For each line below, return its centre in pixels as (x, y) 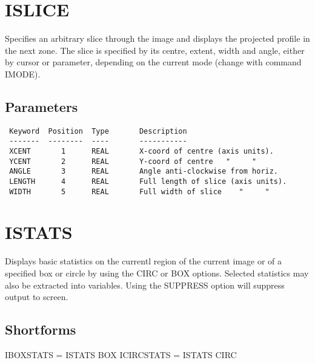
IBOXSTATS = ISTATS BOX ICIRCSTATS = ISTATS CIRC (121, 355)
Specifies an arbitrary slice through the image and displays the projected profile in (157, 38)
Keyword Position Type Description (98, 131)
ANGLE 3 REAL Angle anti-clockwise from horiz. (144, 172)
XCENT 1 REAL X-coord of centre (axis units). (141, 152)
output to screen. (37, 297)
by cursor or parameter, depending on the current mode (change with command (153, 62)
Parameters (41, 106)
